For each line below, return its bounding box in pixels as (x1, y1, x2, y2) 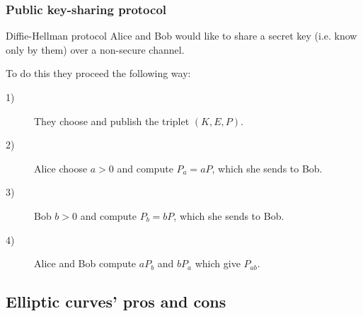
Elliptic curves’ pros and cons (6, 291, 226, 312)
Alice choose (34, 160, 88, 175)
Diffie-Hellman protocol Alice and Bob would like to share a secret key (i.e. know (6, 28, 357, 43)
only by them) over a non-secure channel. (6, 42, 185, 57)
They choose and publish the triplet (34, 113, 190, 128)
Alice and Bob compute (34, 256, 137, 271)
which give (195, 256, 241, 271)
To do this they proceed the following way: (6, 66, 191, 81)
